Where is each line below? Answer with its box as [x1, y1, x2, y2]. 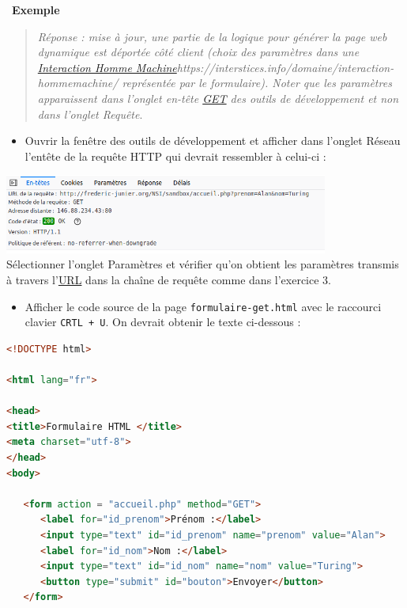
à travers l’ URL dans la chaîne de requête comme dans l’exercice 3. [6, 272, 331, 288]
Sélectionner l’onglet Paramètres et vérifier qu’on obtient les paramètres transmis [6, 256, 399, 272]
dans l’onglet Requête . [37, 105, 143, 122]
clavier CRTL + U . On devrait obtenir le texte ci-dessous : [24, 313, 301, 330]
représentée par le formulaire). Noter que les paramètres [122, 74, 392, 91]
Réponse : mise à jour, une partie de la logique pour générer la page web [37, 28, 387, 44]
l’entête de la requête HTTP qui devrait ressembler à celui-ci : [24, 147, 326, 164]
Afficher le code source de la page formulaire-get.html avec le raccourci [24, 298, 382, 314]
